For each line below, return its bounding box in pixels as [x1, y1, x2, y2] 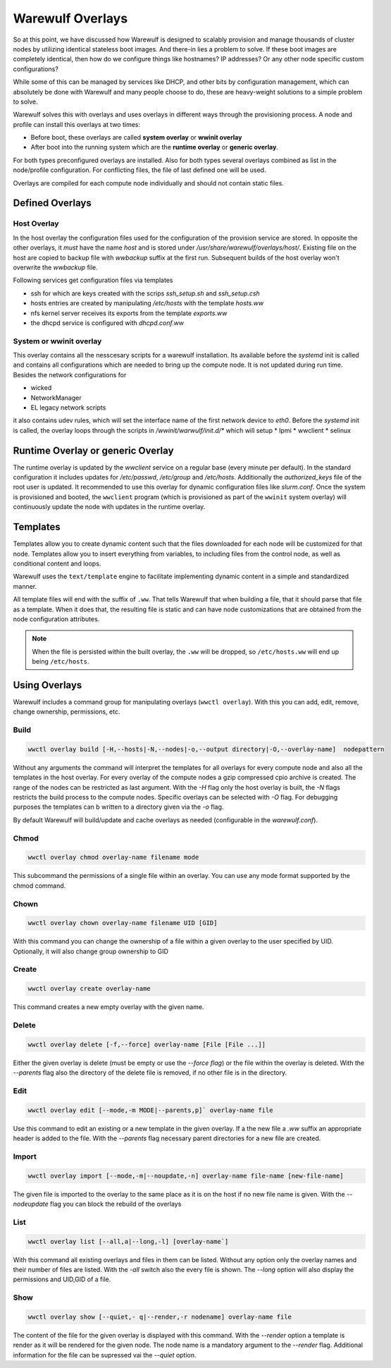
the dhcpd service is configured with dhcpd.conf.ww [30, 318, 185, 327]
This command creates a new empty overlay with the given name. [13, 1003, 204, 1011]
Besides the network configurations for [13, 370, 127, 379]
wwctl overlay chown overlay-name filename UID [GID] [27, 919, 218, 927]
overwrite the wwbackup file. [13, 263, 98, 271]
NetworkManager [30, 393, 82, 402]
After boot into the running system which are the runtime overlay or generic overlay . [30, 143, 278, 152]
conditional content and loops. [13, 559, 101, 568]
